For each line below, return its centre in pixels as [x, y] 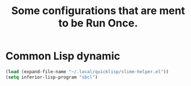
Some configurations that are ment [98, 11]
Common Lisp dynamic [63, 56]
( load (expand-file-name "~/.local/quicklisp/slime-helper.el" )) [87, 71]
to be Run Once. [98, 23]
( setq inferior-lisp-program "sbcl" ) [52, 77]
